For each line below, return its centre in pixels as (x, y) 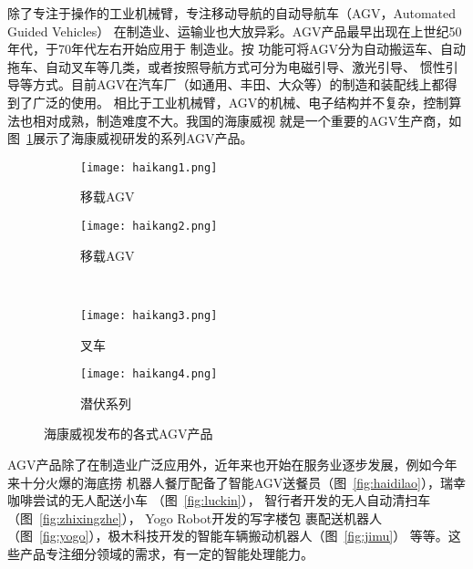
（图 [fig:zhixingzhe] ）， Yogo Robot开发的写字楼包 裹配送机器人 (195, 517)
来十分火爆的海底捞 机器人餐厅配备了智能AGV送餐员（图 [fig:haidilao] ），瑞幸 (236, 482)
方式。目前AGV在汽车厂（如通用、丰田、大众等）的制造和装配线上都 (238, 84)
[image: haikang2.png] (149, 226)
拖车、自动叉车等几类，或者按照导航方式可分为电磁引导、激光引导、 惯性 (226, 66)
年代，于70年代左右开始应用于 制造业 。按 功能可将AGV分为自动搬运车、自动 (236, 49)
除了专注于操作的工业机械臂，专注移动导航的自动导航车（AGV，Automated (232, 13)
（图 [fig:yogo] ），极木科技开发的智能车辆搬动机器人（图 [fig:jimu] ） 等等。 (228, 536)
